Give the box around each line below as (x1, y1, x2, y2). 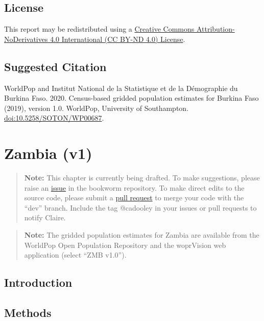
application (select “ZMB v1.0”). (24, 249, 127, 260)
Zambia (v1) (4, 143, 92, 164)
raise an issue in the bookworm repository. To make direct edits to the (24, 182, 245, 193)
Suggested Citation (4, 58, 107, 74)
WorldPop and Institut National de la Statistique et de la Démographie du (4, 82, 238, 93)
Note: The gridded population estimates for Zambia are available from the (24, 230, 259, 240)
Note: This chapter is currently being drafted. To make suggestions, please (24, 172, 260, 183)
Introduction (4, 274, 73, 290)
